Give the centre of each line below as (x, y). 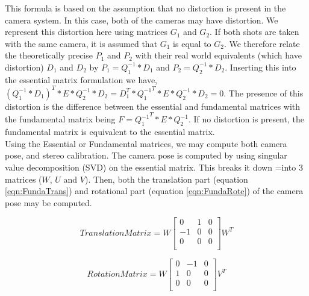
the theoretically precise (49, 55)
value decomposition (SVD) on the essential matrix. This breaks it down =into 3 (154, 167)
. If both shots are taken (254, 32)
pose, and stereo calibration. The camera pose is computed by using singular (146, 155)
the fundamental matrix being (60, 119)
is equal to (192, 43)
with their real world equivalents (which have (218, 55)
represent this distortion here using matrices (86, 32)
